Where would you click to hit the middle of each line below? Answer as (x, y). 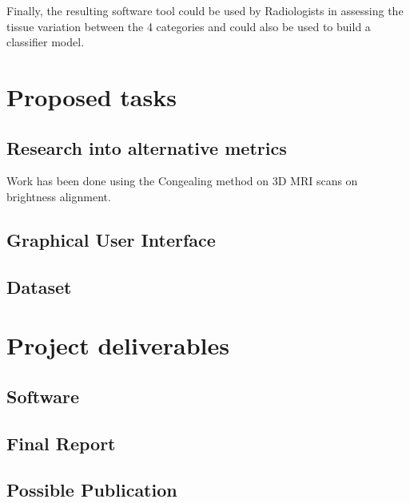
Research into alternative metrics (147, 147)
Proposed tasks (92, 96)
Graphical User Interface (111, 239)
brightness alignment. (59, 196)
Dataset (39, 286)
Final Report (61, 443)
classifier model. (46, 42)
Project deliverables (118, 345)
